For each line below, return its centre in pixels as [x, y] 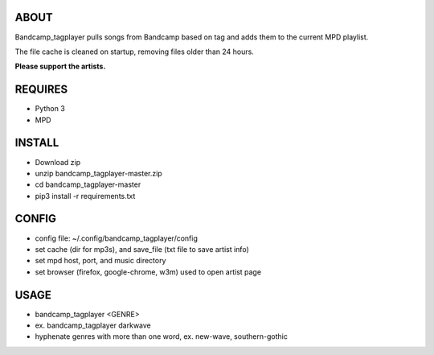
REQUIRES [41, 90]
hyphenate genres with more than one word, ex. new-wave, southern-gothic [162, 336]
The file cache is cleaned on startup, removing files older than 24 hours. [135, 52]
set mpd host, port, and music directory [100, 261]
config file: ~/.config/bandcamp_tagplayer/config [117, 238]
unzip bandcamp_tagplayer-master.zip [98, 173]
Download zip [57, 162]
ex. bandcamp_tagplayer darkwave [93, 325]
